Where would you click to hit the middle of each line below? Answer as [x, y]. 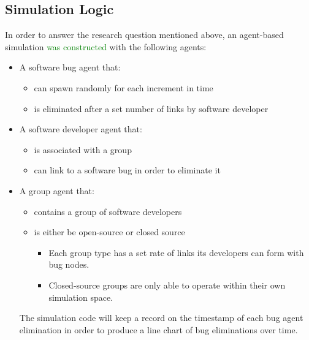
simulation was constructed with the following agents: [106, 46]
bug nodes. [69, 264]
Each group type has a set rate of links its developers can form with [176, 252]
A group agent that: [57, 190]
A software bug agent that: [70, 67]
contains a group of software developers [108, 211]
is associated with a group [83, 149]
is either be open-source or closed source [109, 232]
